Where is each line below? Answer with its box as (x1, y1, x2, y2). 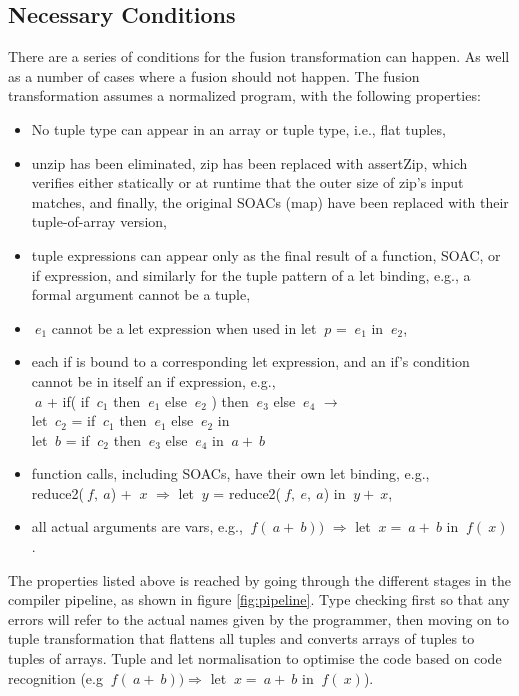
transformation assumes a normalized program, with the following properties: (8, 85, 481, 106)
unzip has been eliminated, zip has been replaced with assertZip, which (31, 152, 468, 173)
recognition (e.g (8, 667, 103, 688)
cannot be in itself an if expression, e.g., (31, 370, 276, 391)
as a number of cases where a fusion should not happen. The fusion (8, 65, 420, 86)
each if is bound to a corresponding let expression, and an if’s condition (31, 351, 470, 372)
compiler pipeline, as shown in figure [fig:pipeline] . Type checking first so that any (8, 589, 510, 610)
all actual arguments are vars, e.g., (31, 516, 243, 537)
